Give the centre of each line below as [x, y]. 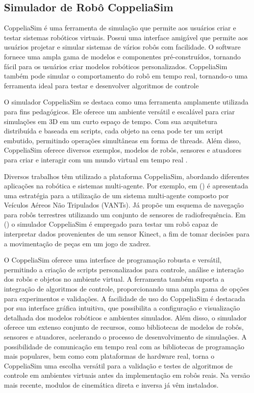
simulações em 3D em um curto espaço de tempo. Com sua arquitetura [111, 121]
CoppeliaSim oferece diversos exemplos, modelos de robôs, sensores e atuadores [123, 150]
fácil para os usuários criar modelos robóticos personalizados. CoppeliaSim [116, 66]
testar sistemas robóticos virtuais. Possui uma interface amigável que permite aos [126, 37]
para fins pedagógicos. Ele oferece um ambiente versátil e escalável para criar [119, 111]
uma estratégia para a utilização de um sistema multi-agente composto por [116, 195]
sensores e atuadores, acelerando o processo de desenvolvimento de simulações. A [126, 337]
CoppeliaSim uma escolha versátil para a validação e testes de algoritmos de [118, 365]
